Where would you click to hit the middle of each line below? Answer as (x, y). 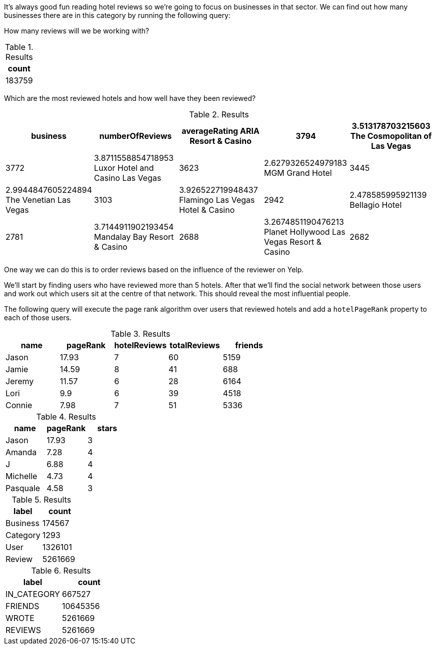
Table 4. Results (66, 417)
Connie (19, 405)
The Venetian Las (38, 200)
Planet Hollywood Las (304, 232)
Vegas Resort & (292, 242)
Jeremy (20, 381)
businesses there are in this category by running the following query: (117, 15)
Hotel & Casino (207, 210)
